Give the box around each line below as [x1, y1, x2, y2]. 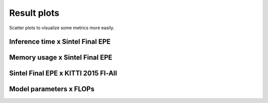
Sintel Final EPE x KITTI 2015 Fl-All [9, 69, 117, 78]
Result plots [9, 7, 60, 18]
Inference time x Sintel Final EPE [9, 38, 111, 46]
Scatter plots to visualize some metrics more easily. [9, 25, 115, 31]
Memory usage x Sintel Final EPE [9, 53, 113, 62]
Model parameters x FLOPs [9, 85, 95, 94]
